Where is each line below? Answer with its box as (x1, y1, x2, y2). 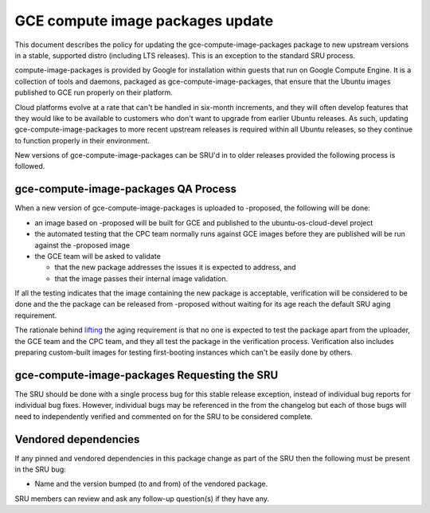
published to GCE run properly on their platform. (14, 88, 173, 97)
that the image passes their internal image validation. (54, 273, 229, 283)
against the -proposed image (34, 240, 131, 250)
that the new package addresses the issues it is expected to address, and (54, 263, 296, 272)
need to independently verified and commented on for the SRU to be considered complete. (14, 411, 314, 421)
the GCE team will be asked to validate (34, 251, 161, 260)
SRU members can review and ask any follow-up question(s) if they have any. (14, 494, 270, 503)
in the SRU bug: (14, 464, 67, 474)
